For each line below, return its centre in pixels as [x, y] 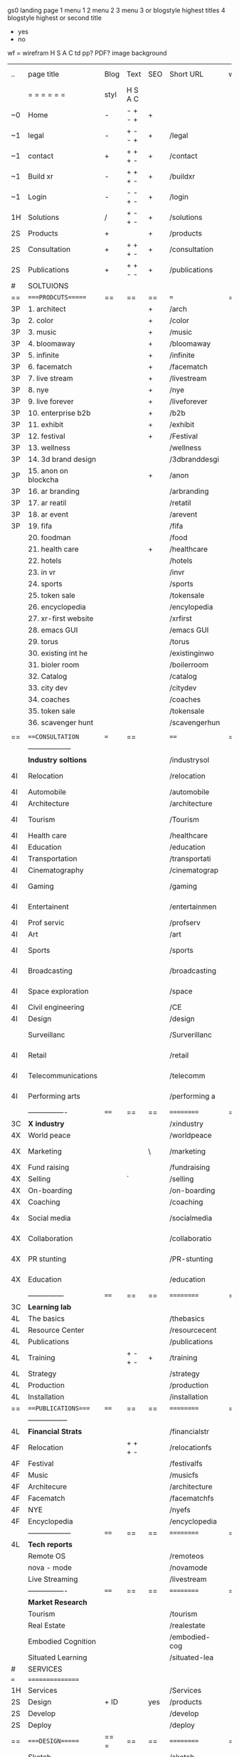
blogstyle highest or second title [54, 18]
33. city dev [48, 688]
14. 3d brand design [62, 459]
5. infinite [44, 355]
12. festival [47, 436]
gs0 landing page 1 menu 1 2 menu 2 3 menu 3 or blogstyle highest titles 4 [116, 10]
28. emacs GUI [53, 630]
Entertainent [48, 907]
